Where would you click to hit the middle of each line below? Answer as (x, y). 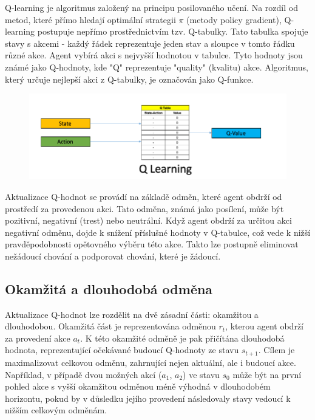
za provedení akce (38, 338)
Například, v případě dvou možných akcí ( (83, 374)
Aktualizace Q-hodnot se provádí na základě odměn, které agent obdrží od (144, 196)
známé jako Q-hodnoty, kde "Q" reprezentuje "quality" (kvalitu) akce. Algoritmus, (157, 67)
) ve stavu (201, 374)
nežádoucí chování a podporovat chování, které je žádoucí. (113, 256)
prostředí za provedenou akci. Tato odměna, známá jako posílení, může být (144, 208)
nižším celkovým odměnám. (56, 410)
